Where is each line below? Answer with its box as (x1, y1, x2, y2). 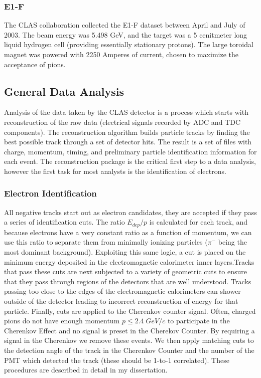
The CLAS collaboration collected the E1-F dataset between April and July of (4, 20, 245, 30)
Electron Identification (4, 187, 97, 200)
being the (218, 237, 247, 247)
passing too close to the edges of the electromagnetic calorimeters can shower (4, 286, 241, 296)
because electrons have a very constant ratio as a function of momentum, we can (4, 227, 252, 237)
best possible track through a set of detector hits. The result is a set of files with (4, 136, 252, 147)
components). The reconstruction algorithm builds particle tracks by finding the (4, 126, 250, 137)
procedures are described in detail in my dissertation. (4, 364, 168, 375)
